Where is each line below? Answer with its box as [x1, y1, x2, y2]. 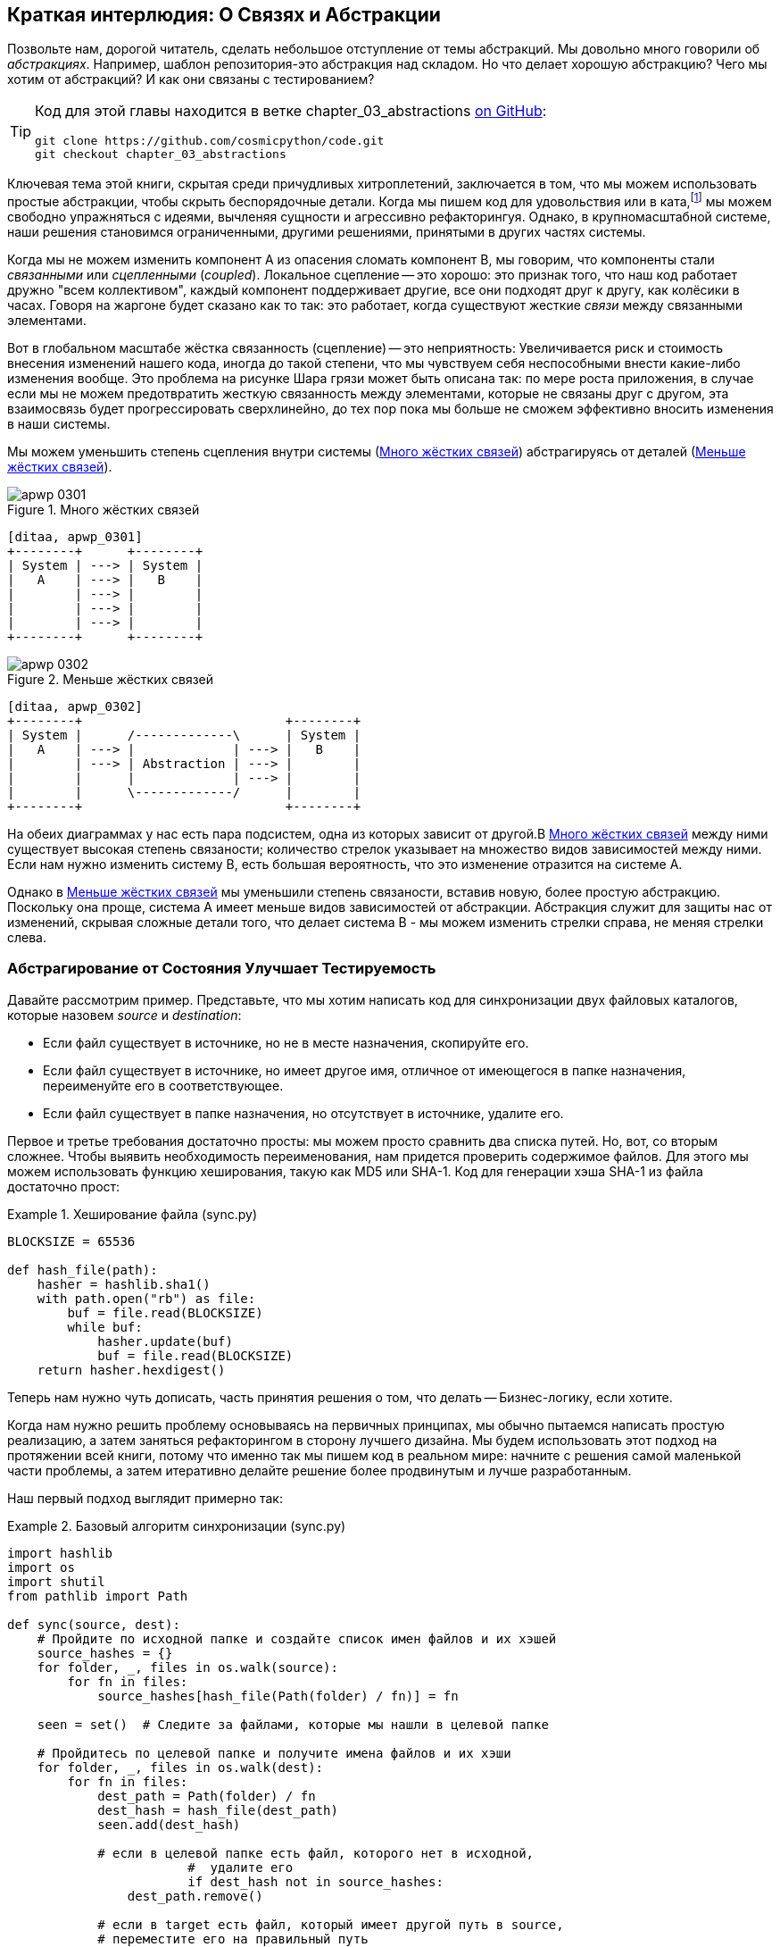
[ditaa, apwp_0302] [7, 699, 143, 714]
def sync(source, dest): [7, 1617, 180, 1632]
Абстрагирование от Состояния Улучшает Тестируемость [7, 959, 436, 978]
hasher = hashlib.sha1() [37, 1276, 211, 1291]
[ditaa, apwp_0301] [7, 530, 143, 545]
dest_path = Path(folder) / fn [97, 1788, 316, 1803]
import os [7, 1559, 75, 1575]
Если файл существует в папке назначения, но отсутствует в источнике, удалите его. [43, 1105, 564, 1121]
